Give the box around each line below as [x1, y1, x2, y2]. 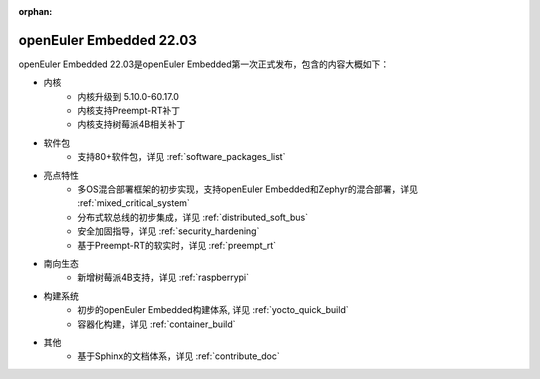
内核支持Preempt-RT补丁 [77, 105, 180, 117]
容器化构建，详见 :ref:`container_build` [77, 318, 236, 330]
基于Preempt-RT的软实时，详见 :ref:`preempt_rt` [77, 239, 277, 251]
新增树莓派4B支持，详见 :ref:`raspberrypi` [77, 271, 250, 284]
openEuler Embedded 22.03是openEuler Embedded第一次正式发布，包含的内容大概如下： [18, 58, 390, 70]
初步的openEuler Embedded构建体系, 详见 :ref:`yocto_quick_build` [77, 304, 349, 316]
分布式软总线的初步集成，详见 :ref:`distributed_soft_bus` [77, 211, 309, 223]
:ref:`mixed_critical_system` [77, 197, 190, 209]
